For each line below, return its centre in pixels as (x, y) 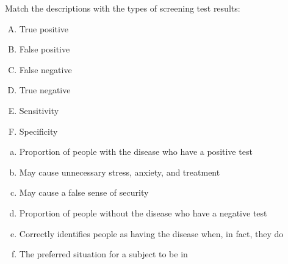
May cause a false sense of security (84, 192)
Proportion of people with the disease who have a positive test (136, 152)
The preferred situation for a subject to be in (103, 254)
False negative (45, 69)
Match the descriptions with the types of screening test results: (123, 8)
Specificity (38, 131)
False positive (45, 49)
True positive (44, 28)
